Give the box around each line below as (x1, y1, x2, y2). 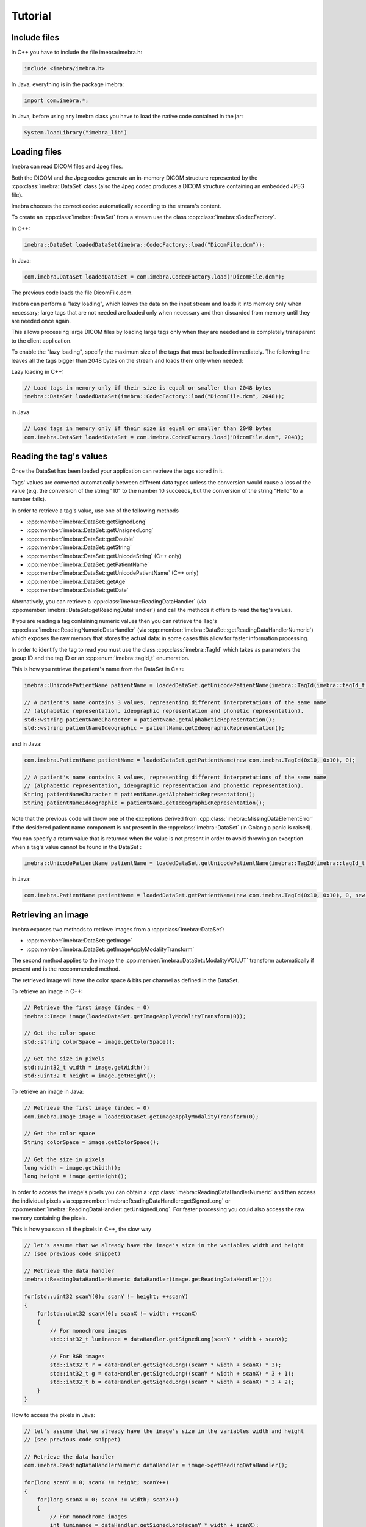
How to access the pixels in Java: (11, 1411, 96, 1418)
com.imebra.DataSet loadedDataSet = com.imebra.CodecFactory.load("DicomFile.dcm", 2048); (24, 434, 304, 440)
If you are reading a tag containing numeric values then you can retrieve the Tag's (11, 618, 218, 625)
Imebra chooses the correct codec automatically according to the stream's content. (11, 202, 222, 210)
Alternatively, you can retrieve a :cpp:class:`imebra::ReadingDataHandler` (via (11, 597, 207, 605)
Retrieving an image (11, 909, 89, 920)
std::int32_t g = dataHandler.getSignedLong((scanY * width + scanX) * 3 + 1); (49, 1370, 295, 1377)
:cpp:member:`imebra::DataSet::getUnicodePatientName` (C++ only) (26, 569, 199, 577)
